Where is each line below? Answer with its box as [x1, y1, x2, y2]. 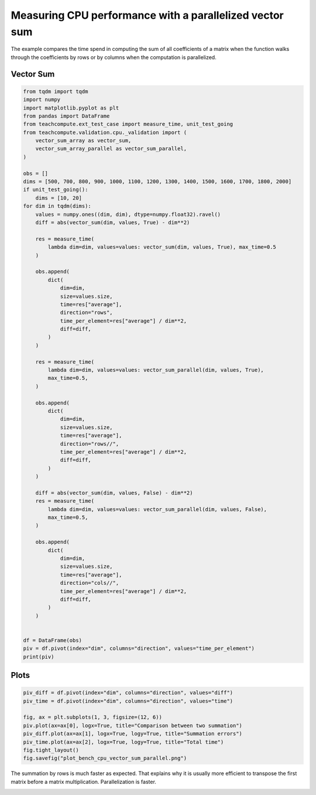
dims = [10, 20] [35, 194, 82, 201]
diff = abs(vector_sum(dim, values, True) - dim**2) [35, 219, 190, 225]
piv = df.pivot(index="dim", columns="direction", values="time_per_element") [23, 645, 255, 652]
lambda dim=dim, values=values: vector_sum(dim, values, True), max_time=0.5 [47, 244, 276, 251]
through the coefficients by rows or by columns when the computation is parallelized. [11, 53, 217, 61]
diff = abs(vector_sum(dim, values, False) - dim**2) [35, 489, 193, 496]
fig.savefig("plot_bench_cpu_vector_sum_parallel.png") [23, 755, 187, 762]
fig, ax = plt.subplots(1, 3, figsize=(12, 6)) [23, 714, 162, 721]
